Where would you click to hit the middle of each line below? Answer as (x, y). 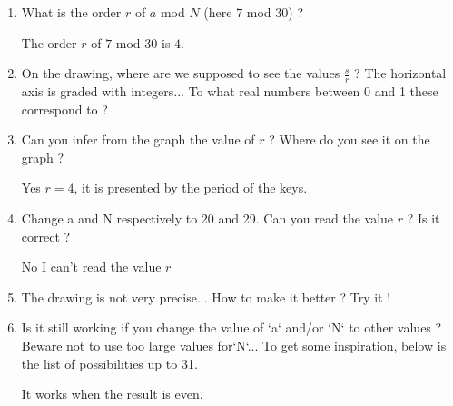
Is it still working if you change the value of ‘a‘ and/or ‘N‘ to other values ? (231, 327)
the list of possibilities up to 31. (109, 363)
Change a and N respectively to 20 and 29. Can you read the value (207, 218)
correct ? (46, 236)
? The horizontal (400, 73)
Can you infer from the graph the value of (138, 139)
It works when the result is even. (112, 394)
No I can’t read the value (91, 267)
